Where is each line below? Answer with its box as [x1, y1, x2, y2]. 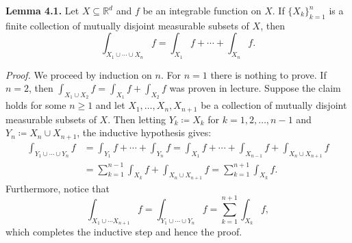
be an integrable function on [142, 3, 262, 17]
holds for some [5, 98, 66, 112]
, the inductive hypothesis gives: [77, 125, 212, 140]
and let [95, 98, 125, 112]
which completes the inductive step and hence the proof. [5, 225, 242, 239]
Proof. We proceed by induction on [5, 67, 152, 81]
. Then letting [108, 112, 166, 126]
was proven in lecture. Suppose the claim [169, 81, 341, 95]
